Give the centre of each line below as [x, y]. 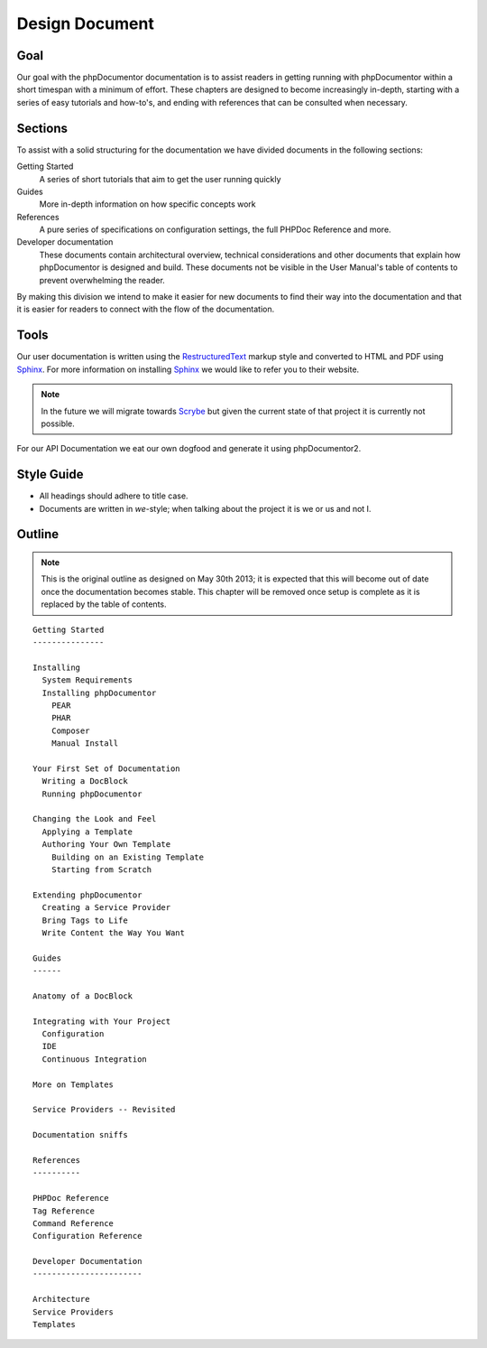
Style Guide [51, 474]
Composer [70, 730]
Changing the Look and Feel [95, 819]
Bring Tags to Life [85, 920]
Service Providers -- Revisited [104, 1110]
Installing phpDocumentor [99, 693]
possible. [58, 423]
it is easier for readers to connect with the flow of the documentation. [146, 309]
